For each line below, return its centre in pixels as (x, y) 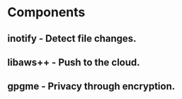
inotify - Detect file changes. (72, 39)
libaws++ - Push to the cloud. (74, 62)
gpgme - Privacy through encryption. (91, 87)
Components (46, 12)
